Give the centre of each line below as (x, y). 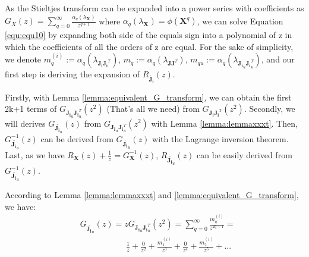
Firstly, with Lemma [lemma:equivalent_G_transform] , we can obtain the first (148, 97)
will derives (25, 123)
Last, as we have (35, 154)
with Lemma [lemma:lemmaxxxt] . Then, (224, 123)
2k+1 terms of (31, 109)
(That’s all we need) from (153, 109)
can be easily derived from (245, 154)
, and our (278, 59)
